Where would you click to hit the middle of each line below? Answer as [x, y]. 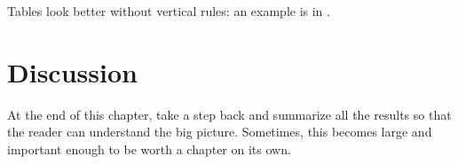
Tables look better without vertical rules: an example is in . [169, 11]
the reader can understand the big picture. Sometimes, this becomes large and [220, 132]
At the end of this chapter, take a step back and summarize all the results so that [229, 114]
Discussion [72, 71]
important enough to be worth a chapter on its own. [149, 148]
